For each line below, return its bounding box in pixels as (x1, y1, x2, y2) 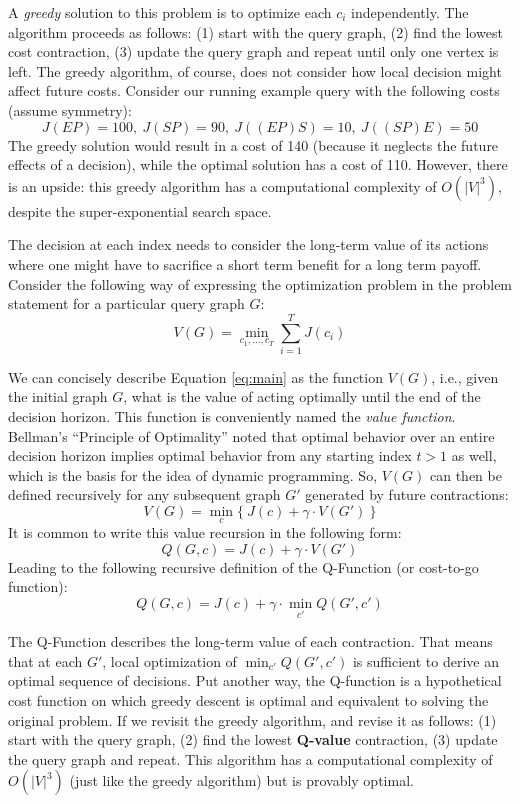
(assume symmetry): (8, 99, 132, 120)
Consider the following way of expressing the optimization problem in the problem (8, 273, 513, 294)
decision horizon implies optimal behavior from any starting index (8, 445, 412, 466)
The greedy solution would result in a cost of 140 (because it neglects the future (8, 134, 499, 155)
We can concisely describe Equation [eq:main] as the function (8, 366, 383, 387)
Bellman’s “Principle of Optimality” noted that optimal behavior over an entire (8, 425, 495, 446)
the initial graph (8, 386, 108, 407)
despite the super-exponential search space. (8, 200, 272, 221)
